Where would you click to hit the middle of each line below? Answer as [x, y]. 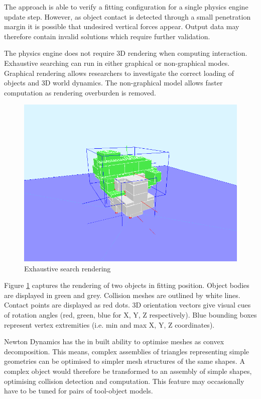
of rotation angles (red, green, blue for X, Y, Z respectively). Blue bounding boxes [130, 315]
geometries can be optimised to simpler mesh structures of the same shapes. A [124, 361]
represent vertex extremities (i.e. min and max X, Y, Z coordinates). [109, 324]
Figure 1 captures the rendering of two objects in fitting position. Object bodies [127, 285]
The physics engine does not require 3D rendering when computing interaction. [126, 53]
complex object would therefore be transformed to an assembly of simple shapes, [128, 371]
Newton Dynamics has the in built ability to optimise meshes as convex [114, 341]
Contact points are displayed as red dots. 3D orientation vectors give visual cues [127, 305]
